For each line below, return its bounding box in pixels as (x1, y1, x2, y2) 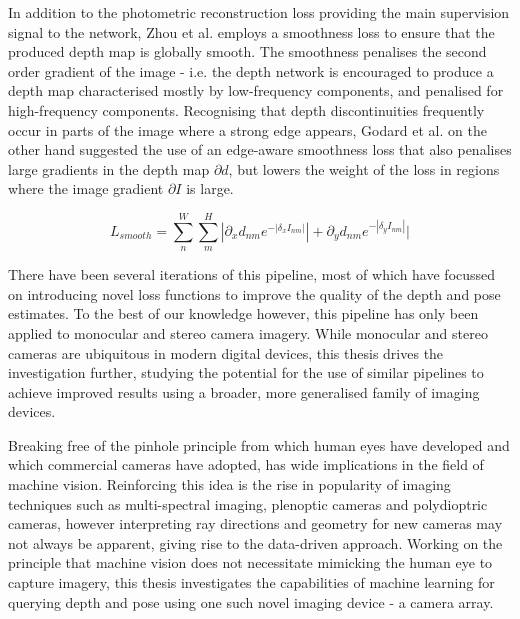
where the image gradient (8, 178, 164, 199)
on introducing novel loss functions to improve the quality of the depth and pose (8, 283, 501, 304)
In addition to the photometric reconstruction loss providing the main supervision (8, 2, 510, 22)
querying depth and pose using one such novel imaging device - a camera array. (8, 591, 494, 612)
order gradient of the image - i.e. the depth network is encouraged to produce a (8, 60, 494, 81)
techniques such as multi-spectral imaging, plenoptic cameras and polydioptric (8, 493, 488, 514)
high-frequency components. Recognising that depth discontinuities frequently (8, 99, 485, 120)
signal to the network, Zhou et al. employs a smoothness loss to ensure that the (8, 21, 495, 42)
